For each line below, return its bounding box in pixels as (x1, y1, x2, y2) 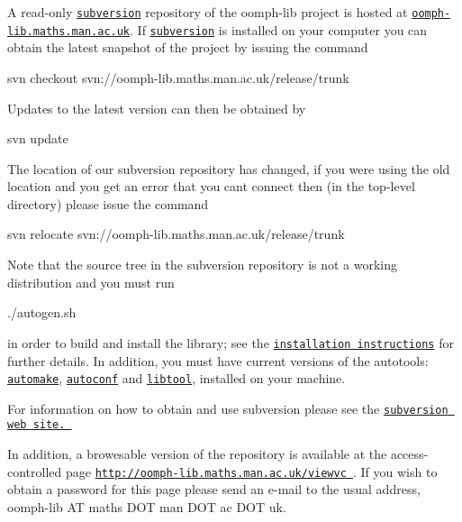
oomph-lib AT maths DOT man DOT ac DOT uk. (7, 497, 286, 516)
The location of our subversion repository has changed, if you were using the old (7, 159, 450, 178)
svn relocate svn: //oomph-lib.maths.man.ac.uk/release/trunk (7, 224, 345, 243)
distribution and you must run (7, 272, 175, 291)
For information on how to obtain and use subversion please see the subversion (7, 398, 448, 417)
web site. (7, 418, 66, 432)
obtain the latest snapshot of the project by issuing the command (7, 38, 368, 57)
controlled (7, 462, 62, 481)
